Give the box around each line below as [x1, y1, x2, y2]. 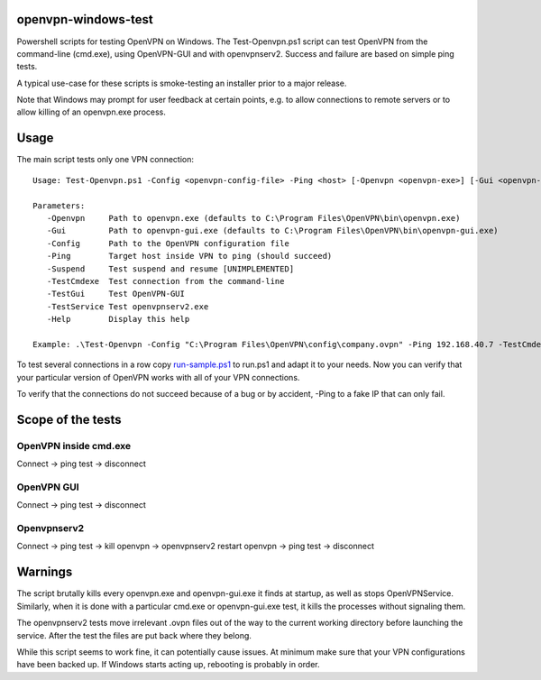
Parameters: [32, 200, 86, 211]
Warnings [16, 565, 73, 580]
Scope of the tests [16, 411, 122, 427]
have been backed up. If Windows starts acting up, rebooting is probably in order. [16, 659, 320, 670]
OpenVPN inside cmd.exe [16, 439, 131, 452]
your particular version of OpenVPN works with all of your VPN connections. [16, 372, 300, 382]
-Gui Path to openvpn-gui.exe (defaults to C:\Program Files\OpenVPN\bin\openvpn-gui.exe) [46, 225, 500, 236]
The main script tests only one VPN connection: [16, 154, 194, 165]
